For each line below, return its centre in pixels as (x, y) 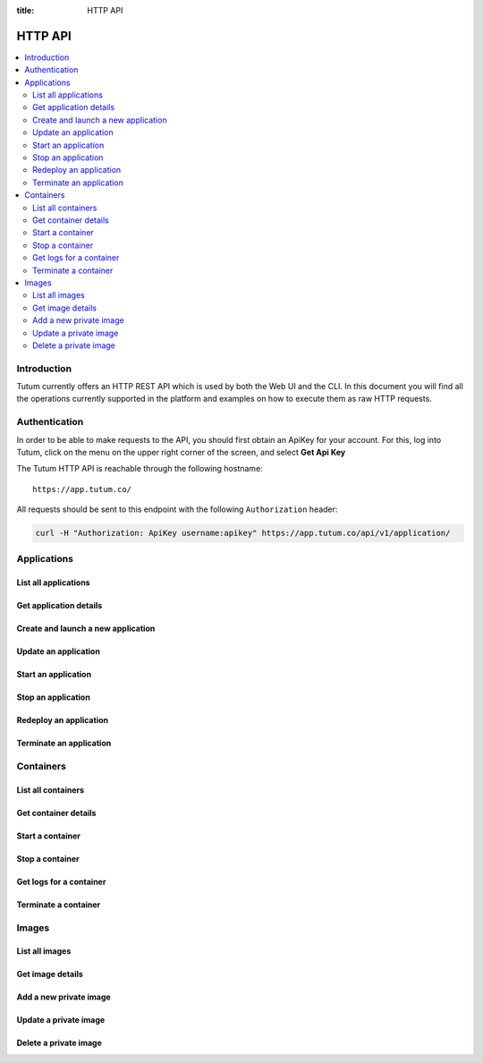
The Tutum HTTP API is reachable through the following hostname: (140, 469)
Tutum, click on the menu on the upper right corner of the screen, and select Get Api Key (181, 452)
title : (25, 10)
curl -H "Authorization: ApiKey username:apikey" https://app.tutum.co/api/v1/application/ (243, 533)
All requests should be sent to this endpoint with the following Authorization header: (177, 509)
